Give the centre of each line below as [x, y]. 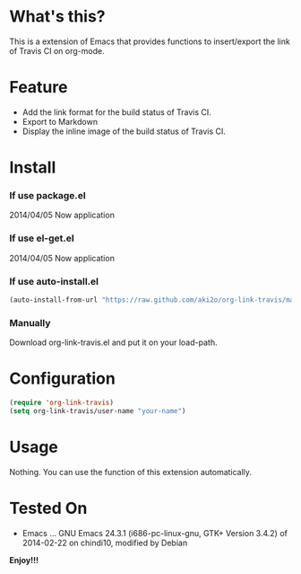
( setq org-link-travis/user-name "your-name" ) [98, 411]
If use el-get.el [42, 238]
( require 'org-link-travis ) [62, 403]
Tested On [48, 508]
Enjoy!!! [24, 560]
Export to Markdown [60, 121]
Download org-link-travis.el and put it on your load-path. [113, 342]
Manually [30, 322]
